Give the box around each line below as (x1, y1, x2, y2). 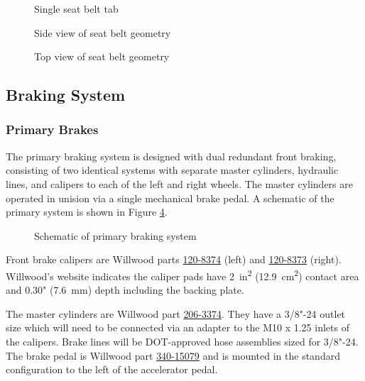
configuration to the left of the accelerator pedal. (6, 362, 218, 377)
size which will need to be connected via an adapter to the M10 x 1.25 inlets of (6, 320, 349, 335)
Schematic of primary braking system (34, 228, 197, 243)
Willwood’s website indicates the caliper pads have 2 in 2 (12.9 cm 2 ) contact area (6, 266, 359, 283)
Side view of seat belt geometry (34, 25, 171, 40)
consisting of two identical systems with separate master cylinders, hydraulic (6, 162, 339, 177)
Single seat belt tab (34, 1, 119, 16)
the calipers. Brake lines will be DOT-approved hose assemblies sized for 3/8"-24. (6, 333, 359, 348)
